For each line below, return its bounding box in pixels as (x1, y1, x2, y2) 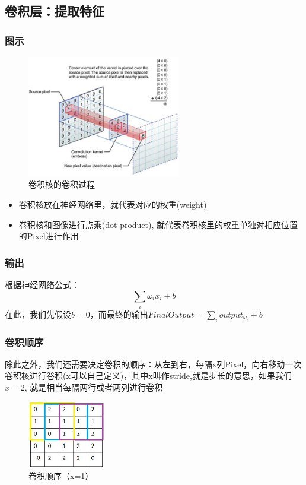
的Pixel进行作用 (18, 230, 79, 242)
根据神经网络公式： (5, 278, 79, 290)
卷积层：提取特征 (5, 2, 104, 20)
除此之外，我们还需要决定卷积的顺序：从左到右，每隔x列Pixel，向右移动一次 (5, 357, 302, 370)
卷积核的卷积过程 (28, 178, 95, 191)
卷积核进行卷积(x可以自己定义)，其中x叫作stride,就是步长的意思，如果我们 (5, 369, 292, 382)
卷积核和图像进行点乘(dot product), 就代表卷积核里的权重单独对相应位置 (18, 218, 298, 230)
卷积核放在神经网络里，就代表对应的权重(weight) (18, 198, 207, 210)
